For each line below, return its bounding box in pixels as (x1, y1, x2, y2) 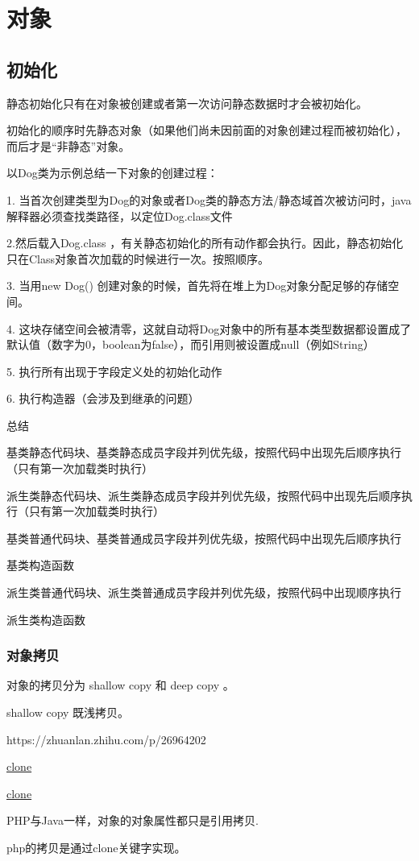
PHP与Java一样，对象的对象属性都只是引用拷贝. (6, 812, 259, 829)
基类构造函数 (6, 557, 74, 573)
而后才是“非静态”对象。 (6, 137, 131, 154)
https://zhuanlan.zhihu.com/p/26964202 (6, 731, 206, 747)
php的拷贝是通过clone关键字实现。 (6, 839, 186, 856)
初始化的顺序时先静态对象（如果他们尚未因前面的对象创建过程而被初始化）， (6, 122, 407, 139)
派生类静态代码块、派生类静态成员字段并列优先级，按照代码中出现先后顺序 (6, 486, 401, 503)
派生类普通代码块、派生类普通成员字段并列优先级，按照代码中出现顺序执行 (6, 584, 401, 601)
